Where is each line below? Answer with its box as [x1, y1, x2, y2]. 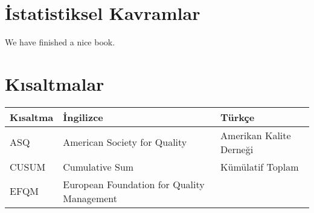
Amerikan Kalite [220, 128, 291, 142]
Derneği [220, 142, 254, 156]
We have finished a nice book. [5, 36, 115, 48]
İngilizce [63, 110, 103, 124]
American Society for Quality [63, 135, 187, 149]
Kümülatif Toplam [220, 159, 299, 174]
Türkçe [220, 110, 255, 124]
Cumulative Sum [63, 159, 134, 174]
